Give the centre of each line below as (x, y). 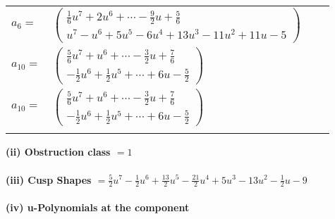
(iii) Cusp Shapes (49, 179)
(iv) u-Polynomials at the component (98, 207)
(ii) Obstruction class (58, 152)
